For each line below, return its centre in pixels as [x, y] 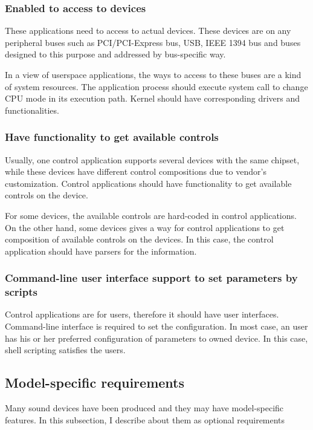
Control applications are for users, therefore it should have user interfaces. [142, 314]
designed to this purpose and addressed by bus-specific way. [115, 54]
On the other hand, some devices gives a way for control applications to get [145, 227]
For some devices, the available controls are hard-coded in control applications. [151, 215]
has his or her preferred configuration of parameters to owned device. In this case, [156, 338]
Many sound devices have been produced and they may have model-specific [144, 408]
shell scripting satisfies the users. [65, 350]
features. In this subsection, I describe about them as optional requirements [145, 419]
